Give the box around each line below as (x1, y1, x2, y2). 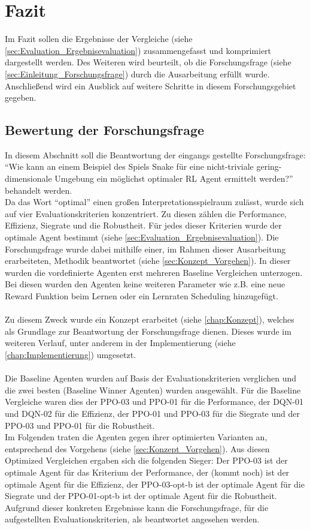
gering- (256, 160, 282, 173)
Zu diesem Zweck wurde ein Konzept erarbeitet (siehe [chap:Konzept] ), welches (5, 313, 294, 326)
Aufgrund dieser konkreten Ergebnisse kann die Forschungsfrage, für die (5, 501, 269, 513)
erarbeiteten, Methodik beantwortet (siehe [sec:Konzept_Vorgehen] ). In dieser (5, 254, 291, 267)
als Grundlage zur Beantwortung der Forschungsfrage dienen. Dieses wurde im (5, 324, 291, 337)
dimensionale (5, 172, 52, 185)
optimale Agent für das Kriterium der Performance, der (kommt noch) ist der (5, 465, 290, 478)
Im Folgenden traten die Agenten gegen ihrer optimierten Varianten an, (5, 431, 268, 443)
